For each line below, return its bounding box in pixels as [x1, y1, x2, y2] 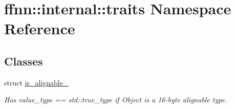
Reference [4, 18, 75, 39]
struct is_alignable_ [4, 77, 69, 88]
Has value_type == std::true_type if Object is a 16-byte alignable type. [4, 94, 227, 105]
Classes [4, 53, 43, 69]
